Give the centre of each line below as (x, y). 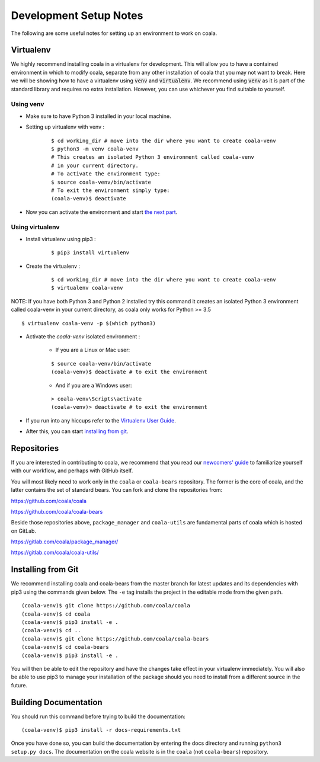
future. (19, 685)
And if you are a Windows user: (94, 385)
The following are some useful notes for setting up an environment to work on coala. (114, 33)
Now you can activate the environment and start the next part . (102, 212)
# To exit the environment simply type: (111, 190)
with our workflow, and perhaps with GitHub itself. (72, 470)
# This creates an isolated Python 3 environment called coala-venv (153, 157)
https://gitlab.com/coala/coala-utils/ (55, 553)
